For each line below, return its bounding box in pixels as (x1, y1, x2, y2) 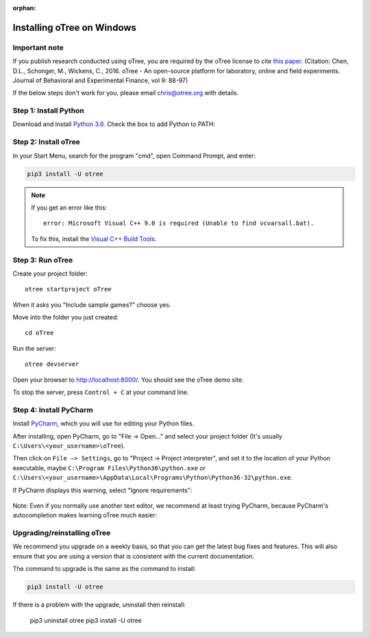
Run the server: (12, 344, 56, 352)
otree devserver (25, 360, 79, 368)
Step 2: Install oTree (12, 137, 80, 147)
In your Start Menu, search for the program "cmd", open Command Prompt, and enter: (12, 151, 256, 160)
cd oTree (25, 329, 54, 337)
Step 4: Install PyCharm (12, 405, 94, 415)
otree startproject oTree (25, 285, 112, 293)
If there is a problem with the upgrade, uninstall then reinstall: (12, 600, 186, 609)
